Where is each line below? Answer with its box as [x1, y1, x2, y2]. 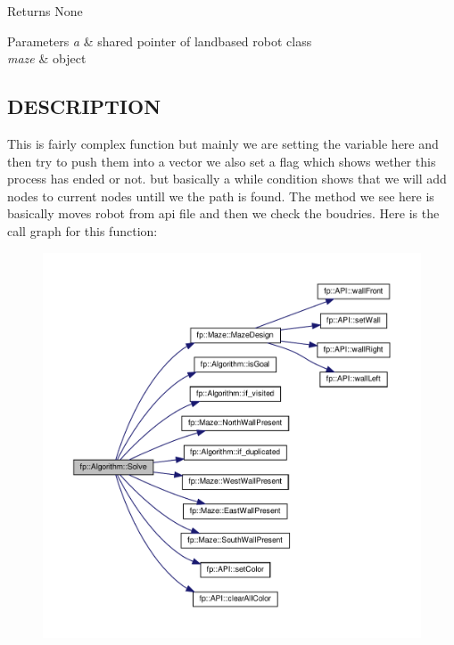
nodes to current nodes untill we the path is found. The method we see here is [7, 186, 434, 205]
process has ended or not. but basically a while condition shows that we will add [7, 169, 447, 188]
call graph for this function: [7, 221, 158, 240]
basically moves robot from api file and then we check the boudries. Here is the [7, 204, 440, 223]
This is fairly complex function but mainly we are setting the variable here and [7, 134, 439, 152]
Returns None [7, 2, 83, 20]
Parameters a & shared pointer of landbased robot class [7, 31, 312, 50]
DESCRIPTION [7, 93, 161, 120]
